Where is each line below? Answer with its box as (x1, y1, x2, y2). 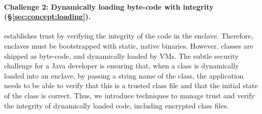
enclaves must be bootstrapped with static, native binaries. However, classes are (4, 40, 253, 51)
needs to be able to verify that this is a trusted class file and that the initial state (4, 80, 258, 91)
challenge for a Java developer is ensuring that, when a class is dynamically (4, 60, 239, 71)
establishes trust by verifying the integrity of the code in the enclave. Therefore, (4, 30, 253, 41)
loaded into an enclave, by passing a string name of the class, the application (4, 70, 244, 81)
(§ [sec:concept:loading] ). (4, 11, 91, 22)
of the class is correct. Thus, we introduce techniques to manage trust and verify (4, 90, 255, 100)
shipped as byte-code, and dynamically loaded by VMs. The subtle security (4, 50, 239, 61)
